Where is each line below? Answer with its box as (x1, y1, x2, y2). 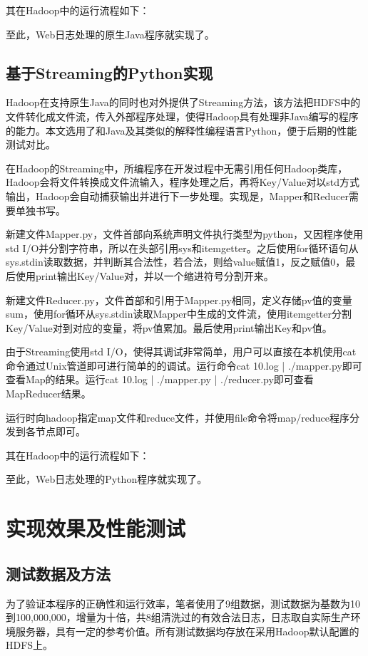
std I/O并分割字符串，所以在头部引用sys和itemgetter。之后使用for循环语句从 (6, 240, 359, 255)
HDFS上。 (6, 637, 53, 652)
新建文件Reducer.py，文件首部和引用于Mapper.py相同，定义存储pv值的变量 (6, 292, 352, 307)
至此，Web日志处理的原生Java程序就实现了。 (6, 26, 215, 41)
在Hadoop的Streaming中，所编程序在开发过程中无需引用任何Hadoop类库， (6, 160, 348, 175)
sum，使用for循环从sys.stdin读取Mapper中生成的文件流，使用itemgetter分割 (6, 306, 352, 321)
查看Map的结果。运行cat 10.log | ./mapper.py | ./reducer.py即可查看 (6, 372, 314, 387)
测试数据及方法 (6, 562, 111, 584)
